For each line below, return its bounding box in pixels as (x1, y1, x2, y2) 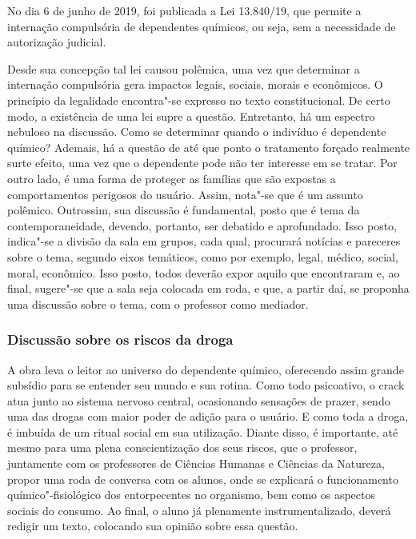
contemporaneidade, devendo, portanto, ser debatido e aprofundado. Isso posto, (7, 217, 398, 234)
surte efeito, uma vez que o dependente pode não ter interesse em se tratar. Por (7, 154, 398, 171)
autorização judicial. (7, 34, 106, 50)
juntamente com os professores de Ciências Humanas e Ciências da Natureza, (7, 455, 385, 472)
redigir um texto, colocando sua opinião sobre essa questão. (7, 517, 298, 534)
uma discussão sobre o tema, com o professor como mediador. (7, 295, 309, 312)
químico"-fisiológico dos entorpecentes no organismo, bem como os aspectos (7, 486, 376, 503)
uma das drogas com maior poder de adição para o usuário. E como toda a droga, (7, 408, 409, 425)
